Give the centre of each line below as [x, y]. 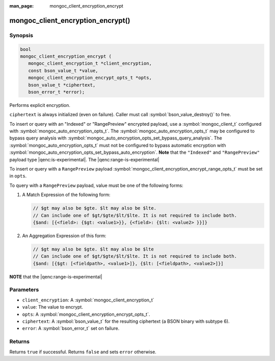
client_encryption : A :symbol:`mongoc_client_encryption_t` [88, 300]
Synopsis [21, 35]
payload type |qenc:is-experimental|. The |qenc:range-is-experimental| [85, 159]
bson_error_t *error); [57, 92]
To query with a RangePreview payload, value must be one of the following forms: [96, 185]
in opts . [18, 176]
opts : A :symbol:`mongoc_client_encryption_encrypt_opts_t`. [86, 314]
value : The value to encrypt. [53, 307]
